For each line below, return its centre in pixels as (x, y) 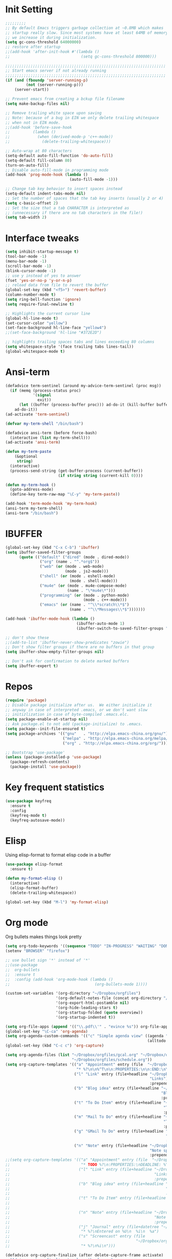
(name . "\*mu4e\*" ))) (91, 590)
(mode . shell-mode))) (93, 581)
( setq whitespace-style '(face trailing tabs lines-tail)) (70, 347)
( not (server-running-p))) (55, 85)
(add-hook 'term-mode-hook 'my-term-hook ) (51, 504)
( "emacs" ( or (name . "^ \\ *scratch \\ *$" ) (84, 605)
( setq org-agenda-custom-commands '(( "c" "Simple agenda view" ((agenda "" (88, 1036)
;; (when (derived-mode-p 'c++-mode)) (59, 137)
